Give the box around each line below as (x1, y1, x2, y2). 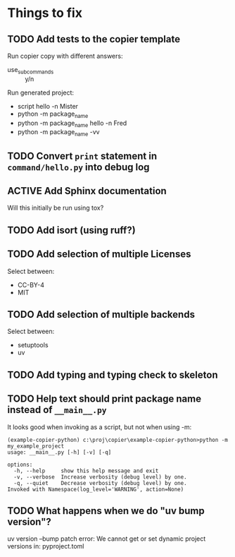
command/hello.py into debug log (7, 161, 150, 173)
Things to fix (7, 5, 83, 21)
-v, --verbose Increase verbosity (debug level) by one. (13, 473, 188, 481)
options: (7, 461, 33, 468)
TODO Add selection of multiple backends (7, 309, 196, 321)
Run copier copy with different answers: (7, 52, 123, 60)
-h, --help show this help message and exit (13, 467, 159, 474)
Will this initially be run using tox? (7, 203, 104, 212)
